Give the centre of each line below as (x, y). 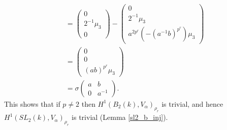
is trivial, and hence (192, 103)
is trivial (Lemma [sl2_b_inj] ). (120, 117)
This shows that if (32, 103)
